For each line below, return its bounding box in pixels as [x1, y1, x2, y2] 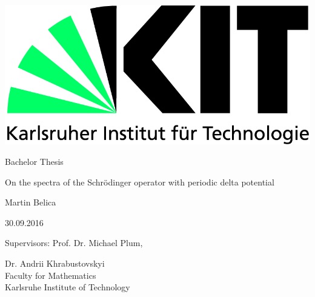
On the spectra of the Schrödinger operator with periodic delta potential [5, 175, 274, 188]
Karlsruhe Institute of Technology [5, 281, 130, 293]
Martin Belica [5, 196, 56, 209]
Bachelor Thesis [5, 155, 64, 167]
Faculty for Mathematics [5, 269, 96, 281]
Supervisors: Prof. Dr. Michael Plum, [5, 236, 143, 249]
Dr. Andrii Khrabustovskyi [5, 256, 105, 269]
